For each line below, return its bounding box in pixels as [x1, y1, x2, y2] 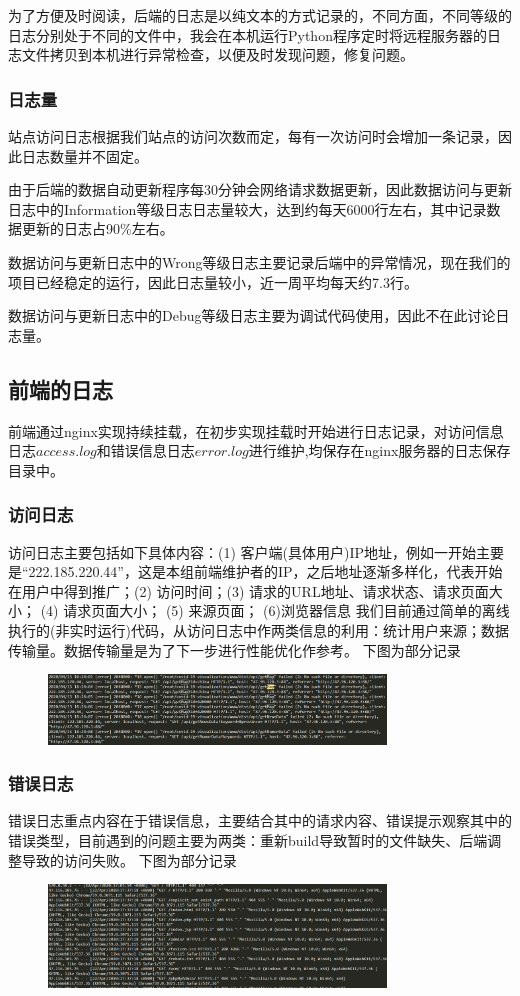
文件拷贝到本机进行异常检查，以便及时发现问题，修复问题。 [21, 44, 414, 65]
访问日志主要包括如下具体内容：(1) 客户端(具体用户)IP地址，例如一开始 [8, 541, 477, 562]
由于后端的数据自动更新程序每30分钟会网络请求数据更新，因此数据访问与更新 [8, 179, 512, 200]
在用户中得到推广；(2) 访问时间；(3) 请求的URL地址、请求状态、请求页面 [8, 580, 489, 601]
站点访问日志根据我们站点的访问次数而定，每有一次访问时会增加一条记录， [8, 126, 498, 146]
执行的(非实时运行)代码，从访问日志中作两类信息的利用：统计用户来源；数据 [8, 619, 509, 640]
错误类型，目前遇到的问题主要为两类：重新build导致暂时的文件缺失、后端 [8, 830, 488, 851]
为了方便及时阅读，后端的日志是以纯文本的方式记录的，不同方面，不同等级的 [8, 5, 512, 25]
